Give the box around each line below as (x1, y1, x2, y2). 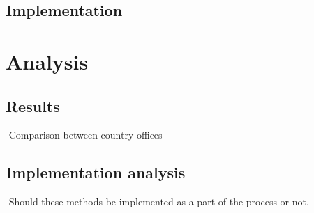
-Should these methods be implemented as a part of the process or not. (6, 194, 309, 209)
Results (6, 95, 60, 116)
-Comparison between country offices (6, 127, 163, 142)
